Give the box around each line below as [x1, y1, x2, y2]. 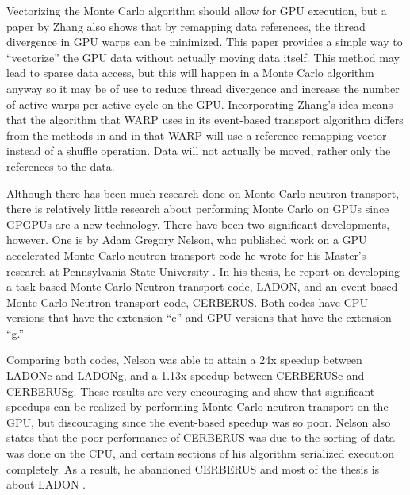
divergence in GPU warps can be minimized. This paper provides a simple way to [6, 33, 403, 50]
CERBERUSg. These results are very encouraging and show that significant [6, 382, 375, 399]
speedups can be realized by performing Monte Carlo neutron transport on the [6, 398, 389, 415]
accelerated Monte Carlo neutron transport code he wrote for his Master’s [6, 246, 366, 263]
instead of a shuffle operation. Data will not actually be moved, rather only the [6, 142, 391, 159]
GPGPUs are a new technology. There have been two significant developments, [6, 215, 390, 232]
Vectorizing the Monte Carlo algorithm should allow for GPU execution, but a [6, 2, 387, 18]
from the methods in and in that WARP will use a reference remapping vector [6, 126, 387, 143]
